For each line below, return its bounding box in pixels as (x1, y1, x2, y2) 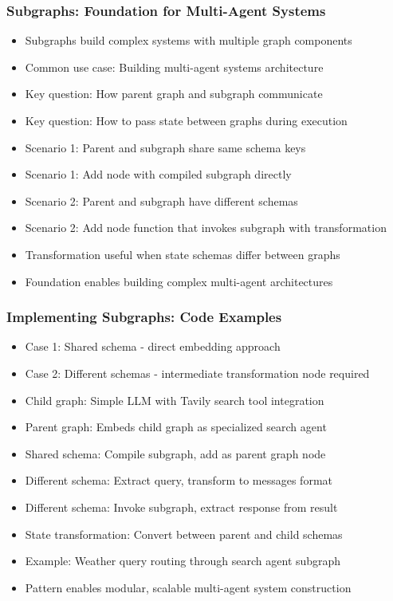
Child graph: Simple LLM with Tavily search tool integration (25, 391, 324, 408)
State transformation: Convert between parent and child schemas (25, 525, 343, 542)
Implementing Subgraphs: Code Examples (6, 307, 282, 327)
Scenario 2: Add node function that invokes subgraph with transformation (25, 219, 387, 236)
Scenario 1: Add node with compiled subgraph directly (25, 166, 292, 183)
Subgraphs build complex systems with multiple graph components (25, 32, 352, 49)
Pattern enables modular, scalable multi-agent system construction (25, 579, 352, 595)
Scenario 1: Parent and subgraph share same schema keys (25, 139, 306, 155)
